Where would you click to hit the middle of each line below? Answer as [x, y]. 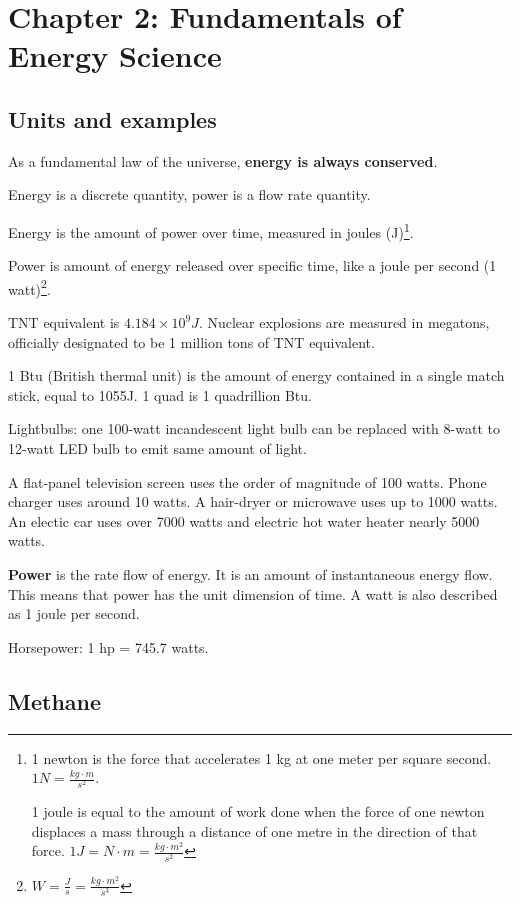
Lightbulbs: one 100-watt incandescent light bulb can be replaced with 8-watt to [254, 428]
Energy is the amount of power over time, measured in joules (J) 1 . [211, 230]
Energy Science [115, 55]
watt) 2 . [29, 287]
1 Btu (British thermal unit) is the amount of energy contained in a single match [256, 375]
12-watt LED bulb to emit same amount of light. [157, 448]
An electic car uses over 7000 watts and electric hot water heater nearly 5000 [244, 520]
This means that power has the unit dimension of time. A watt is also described [253, 593]
